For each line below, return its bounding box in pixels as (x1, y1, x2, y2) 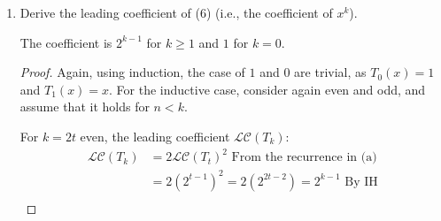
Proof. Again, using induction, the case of (19, 63, 245, 81)
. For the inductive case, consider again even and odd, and (109, 80, 426, 98)
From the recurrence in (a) (231, 151, 377, 164)
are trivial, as (294, 63, 367, 81)
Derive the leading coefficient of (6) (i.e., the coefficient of (19, 4, 333, 21)
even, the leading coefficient (80, 126, 230, 145)
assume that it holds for (19, 97, 150, 116)
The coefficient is (19, 33, 112, 51)
